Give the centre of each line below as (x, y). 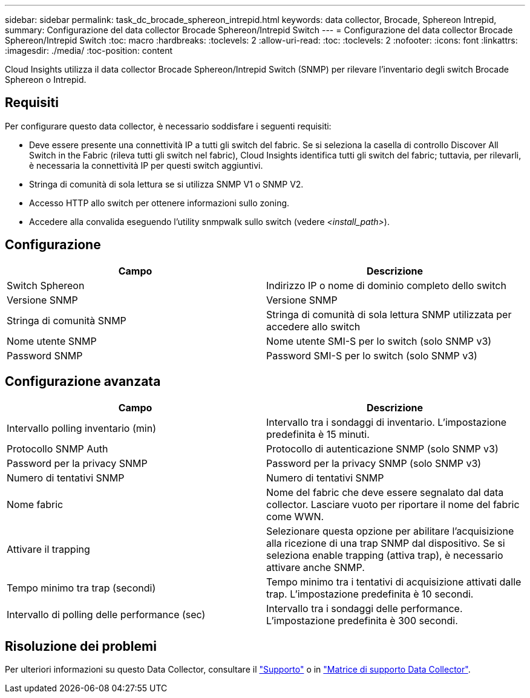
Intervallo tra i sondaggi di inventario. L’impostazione (387, 422)
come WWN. (295, 516)
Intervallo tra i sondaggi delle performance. (365, 608)
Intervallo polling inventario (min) (81, 428)
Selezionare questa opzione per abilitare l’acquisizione (390, 531)
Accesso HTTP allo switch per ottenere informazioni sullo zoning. (159, 203)
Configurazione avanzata (83, 382)
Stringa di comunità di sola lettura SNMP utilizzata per (389, 314)
